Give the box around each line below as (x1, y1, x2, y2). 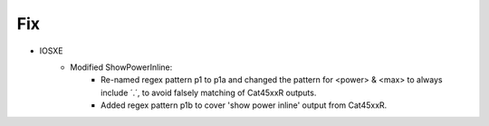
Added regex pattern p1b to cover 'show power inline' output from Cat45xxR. (101, 100, 388, 111)
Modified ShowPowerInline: (70, 62, 173, 73)
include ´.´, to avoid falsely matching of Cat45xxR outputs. (101, 87, 317, 98)
